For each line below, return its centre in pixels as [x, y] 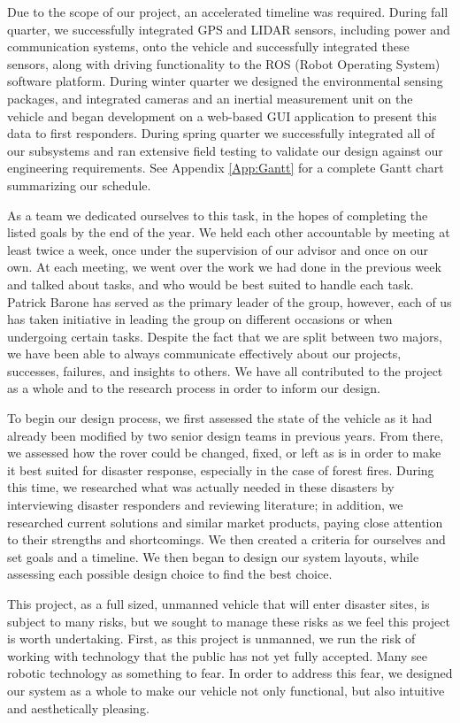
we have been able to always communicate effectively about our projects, [204, 354]
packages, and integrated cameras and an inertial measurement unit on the [210, 98]
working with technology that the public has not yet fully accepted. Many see [218, 655]
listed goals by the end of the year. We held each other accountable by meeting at [229, 232]
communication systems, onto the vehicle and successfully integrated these [208, 46]
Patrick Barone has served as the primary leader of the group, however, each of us [230, 301]
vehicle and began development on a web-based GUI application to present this [222, 115]
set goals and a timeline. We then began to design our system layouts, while [213, 556]
